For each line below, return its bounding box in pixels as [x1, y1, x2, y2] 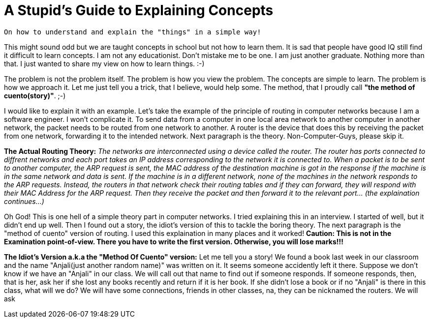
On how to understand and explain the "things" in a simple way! [4, 28, 261, 36]
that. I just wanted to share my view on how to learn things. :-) [4, 59, 205, 68]
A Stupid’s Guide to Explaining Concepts [4, 2, 274, 19]
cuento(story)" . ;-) [4, 91, 66, 100]
